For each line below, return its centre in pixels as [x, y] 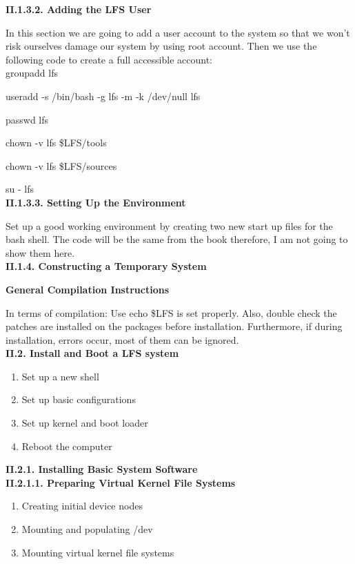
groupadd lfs [32, 73]
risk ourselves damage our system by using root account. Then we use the [161, 46]
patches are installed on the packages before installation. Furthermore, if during [174, 326]
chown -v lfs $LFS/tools [56, 143]
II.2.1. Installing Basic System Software [102, 469]
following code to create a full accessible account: [109, 59]
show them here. [40, 252]
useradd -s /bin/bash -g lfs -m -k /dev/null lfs [103, 96]
